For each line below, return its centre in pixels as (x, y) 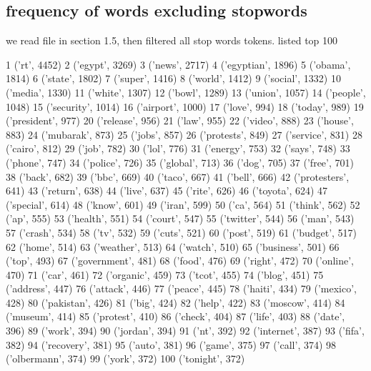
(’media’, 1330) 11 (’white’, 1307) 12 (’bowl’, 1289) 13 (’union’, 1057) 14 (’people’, (186, 92)
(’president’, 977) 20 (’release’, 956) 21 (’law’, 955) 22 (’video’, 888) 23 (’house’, (180, 120)
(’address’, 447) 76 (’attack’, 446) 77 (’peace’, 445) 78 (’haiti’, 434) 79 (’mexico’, (181, 288)
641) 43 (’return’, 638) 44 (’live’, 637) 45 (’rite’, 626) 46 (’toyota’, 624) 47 (167, 191)
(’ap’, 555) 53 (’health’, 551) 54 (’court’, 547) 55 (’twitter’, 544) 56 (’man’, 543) (180, 218)
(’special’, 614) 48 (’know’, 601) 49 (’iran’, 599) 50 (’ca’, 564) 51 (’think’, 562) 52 (183, 204)
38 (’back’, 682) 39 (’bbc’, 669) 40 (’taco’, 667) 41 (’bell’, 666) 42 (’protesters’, (178, 176)
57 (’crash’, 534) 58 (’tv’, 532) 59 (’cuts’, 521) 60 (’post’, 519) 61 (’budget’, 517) (182, 232)
